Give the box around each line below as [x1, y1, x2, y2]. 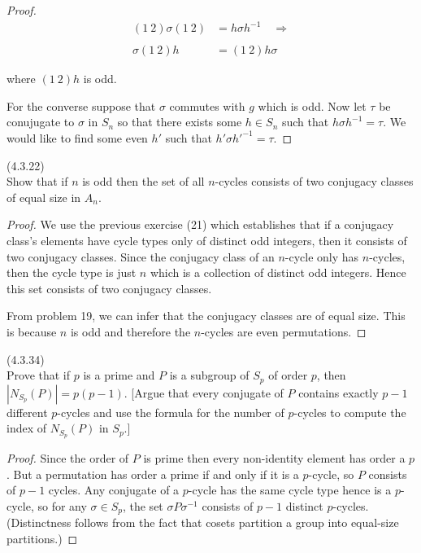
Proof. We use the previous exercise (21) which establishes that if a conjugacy [7, 216, 394, 233]
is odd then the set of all [82, 173, 205, 190]
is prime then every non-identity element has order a [143, 450, 406, 466]
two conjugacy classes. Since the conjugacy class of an [7, 248, 275, 265]
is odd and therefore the [70, 323, 191, 340]
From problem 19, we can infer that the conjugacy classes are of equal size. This [7, 307, 406, 324]
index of [7, 419, 47, 437]
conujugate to [7, 113, 75, 130]
